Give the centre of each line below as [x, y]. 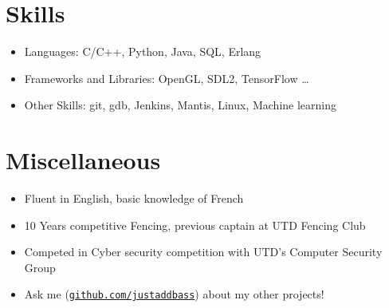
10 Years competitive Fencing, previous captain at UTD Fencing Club [195, 225]
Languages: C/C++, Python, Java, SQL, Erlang [143, 51]
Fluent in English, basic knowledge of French [134, 198]
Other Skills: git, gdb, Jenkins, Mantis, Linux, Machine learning [181, 105]
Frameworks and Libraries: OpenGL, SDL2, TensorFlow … [167, 78]
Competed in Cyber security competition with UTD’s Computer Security [203, 252]
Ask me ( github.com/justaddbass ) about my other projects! [174, 294]
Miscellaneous [83, 160]
